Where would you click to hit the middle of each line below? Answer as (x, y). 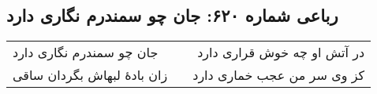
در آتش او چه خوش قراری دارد (281, 52)
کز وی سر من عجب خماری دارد (279, 75)
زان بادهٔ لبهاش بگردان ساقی (90, 75)
